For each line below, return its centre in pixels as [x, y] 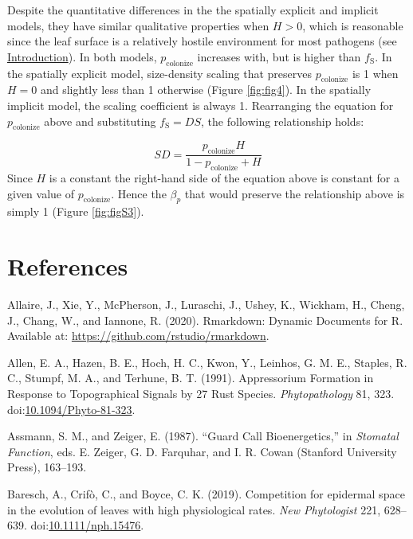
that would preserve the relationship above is [295, 193]
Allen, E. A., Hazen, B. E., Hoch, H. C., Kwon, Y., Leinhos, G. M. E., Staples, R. [207, 362]
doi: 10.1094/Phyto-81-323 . [71, 409]
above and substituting [100, 121]
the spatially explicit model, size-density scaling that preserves [160, 73]
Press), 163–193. [47, 467]
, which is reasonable [353, 25]
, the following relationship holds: [283, 121]
